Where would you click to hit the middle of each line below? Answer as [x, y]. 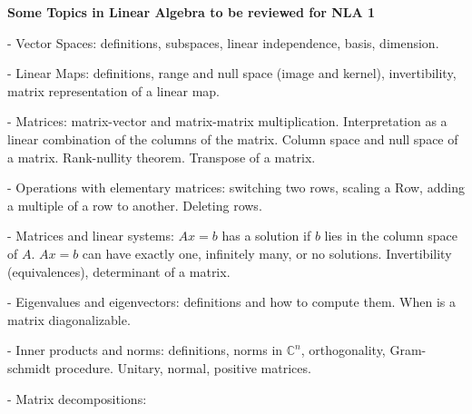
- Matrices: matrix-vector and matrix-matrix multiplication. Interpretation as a [227, 121]
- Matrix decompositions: [77, 398]
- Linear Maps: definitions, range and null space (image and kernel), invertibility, [232, 73]
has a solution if [266, 236]
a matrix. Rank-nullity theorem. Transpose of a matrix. [162, 157]
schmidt [29, 367]
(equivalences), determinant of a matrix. [119, 271]
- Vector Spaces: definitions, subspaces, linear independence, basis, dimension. [223, 42]
